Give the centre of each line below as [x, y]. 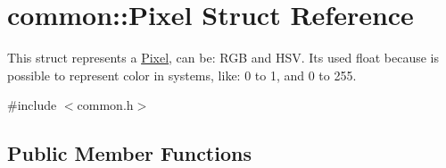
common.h [105, 105]
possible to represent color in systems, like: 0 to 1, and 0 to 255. [182, 75]
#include [32, 105]
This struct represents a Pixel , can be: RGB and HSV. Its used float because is [223, 58]
